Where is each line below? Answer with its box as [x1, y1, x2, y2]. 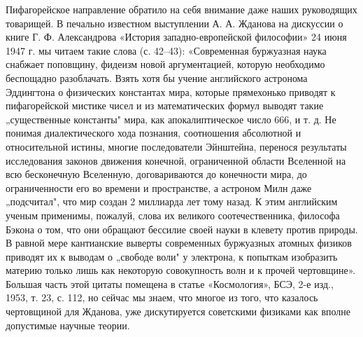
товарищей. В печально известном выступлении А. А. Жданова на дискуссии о [6, 15, 343, 30]
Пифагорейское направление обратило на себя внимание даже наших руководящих [6, 2, 357, 16]
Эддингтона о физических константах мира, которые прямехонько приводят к [6, 84, 336, 99]
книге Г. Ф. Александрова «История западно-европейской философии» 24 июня [6, 29, 347, 44]
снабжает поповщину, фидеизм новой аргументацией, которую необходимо [6, 57, 325, 71]
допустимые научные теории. [6, 317, 130, 332]
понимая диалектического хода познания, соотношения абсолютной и [6, 125, 301, 140]
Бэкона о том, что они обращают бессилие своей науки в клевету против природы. [6, 221, 358, 236]
